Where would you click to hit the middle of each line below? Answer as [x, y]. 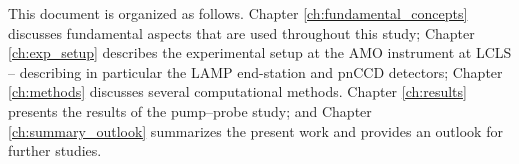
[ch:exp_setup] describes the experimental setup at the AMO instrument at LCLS [260, 52]
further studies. [55, 150]
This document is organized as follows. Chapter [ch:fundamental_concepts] [238, 13]
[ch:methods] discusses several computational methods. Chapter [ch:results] [237, 91]
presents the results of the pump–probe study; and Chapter [190, 110]
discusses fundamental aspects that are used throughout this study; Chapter [241, 32]
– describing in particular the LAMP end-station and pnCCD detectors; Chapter [255, 71]
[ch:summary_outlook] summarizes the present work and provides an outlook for [255, 130]
